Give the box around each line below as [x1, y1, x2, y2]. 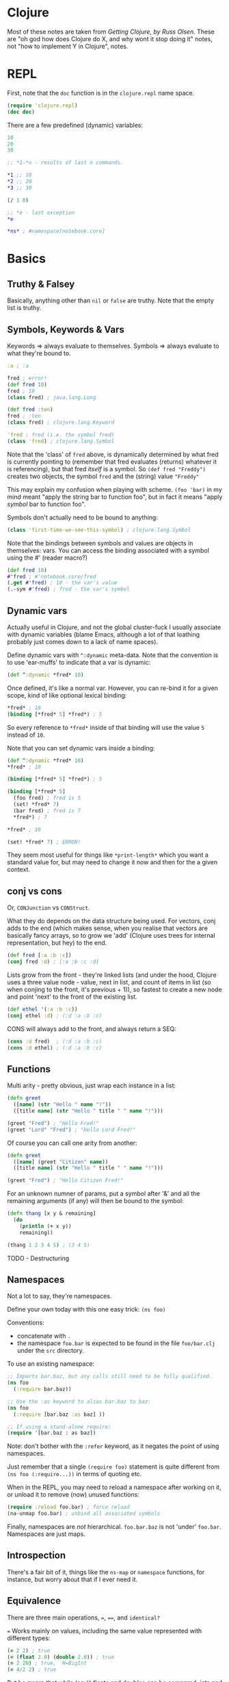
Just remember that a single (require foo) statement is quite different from [7, 1462, 220, 1471]
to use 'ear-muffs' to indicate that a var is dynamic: [7, 659, 151, 666]
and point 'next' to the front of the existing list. [7, 993, 138, 1001]
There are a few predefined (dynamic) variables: [7, 121, 144, 129]
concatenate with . [16, 1332, 71, 1340]
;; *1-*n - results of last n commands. [7, 159, 124, 166]
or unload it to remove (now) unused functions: [7, 1491, 140, 1499]
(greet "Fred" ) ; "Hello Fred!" [7, 1120, 99, 1126]
